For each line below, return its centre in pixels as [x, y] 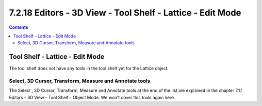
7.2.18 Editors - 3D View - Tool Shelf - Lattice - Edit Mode [125, 13]
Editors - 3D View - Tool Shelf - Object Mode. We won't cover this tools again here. [92, 97]
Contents [19, 27]
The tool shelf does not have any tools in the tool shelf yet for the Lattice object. [89, 69]
